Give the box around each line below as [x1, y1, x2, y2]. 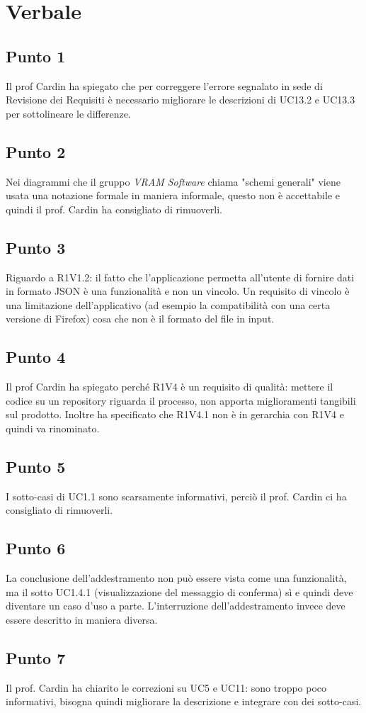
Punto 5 [6, 455, 66, 477]
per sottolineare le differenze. [6, 106, 131, 120]
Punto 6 [6, 537, 66, 559]
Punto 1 [6, 45, 66, 67]
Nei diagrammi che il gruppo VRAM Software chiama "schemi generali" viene [6, 174, 341, 189]
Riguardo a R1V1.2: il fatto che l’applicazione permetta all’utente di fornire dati [6, 269, 355, 284]
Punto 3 [6, 236, 66, 258]
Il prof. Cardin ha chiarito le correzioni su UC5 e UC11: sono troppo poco [6, 680, 327, 695]
